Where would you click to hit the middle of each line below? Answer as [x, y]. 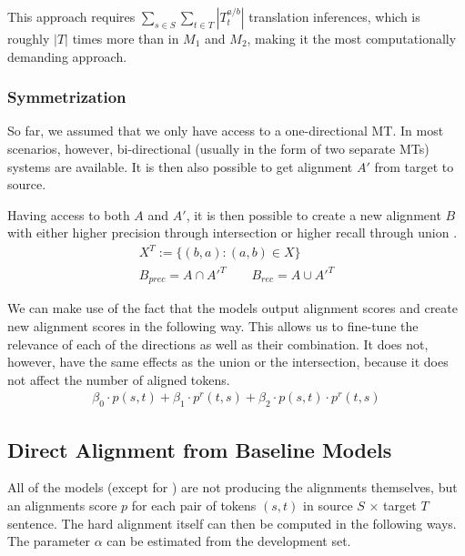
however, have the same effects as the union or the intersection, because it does [228, 362]
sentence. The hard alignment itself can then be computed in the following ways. [232, 523]
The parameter [49, 541]
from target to [414, 166]
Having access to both [69, 214]
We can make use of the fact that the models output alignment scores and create [232, 308]
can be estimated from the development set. [229, 541]
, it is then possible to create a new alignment [313, 214]
